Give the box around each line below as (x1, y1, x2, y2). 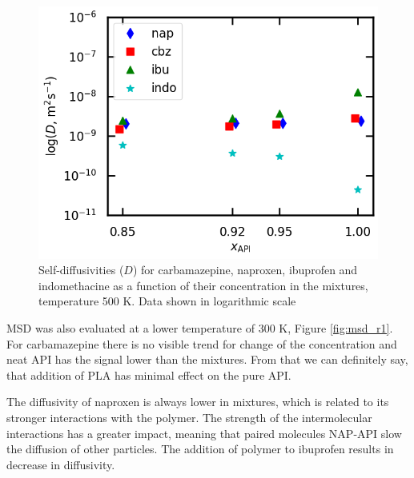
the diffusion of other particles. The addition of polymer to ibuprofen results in (6, 440, 394, 457)
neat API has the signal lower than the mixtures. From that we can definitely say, (6, 351, 408, 368)
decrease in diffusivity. (6, 456, 115, 472)
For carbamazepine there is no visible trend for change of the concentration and (6, 335, 397, 352)
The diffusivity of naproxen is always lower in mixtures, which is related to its (6, 393, 389, 410)
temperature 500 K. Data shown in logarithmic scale (38, 293, 296, 309)
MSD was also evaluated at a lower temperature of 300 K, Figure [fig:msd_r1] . (6, 320, 393, 337)
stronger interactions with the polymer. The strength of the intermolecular (6, 409, 372, 425)
